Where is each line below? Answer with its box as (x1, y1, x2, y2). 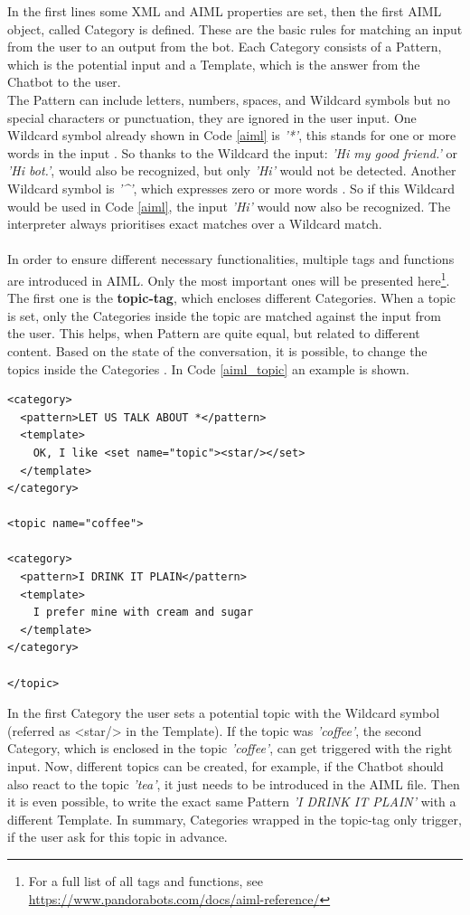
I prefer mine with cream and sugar (33, 606, 254, 619)
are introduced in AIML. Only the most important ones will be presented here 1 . (7, 268, 450, 289)
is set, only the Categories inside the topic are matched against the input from (7, 306, 441, 325)
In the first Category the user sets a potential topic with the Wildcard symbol (7, 703, 440, 722)
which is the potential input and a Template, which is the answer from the (7, 54, 420, 73)
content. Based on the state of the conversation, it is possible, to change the (7, 341, 428, 360)
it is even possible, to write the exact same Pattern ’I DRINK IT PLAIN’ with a (7, 792, 456, 811)
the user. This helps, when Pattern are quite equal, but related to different (7, 324, 420, 343)
